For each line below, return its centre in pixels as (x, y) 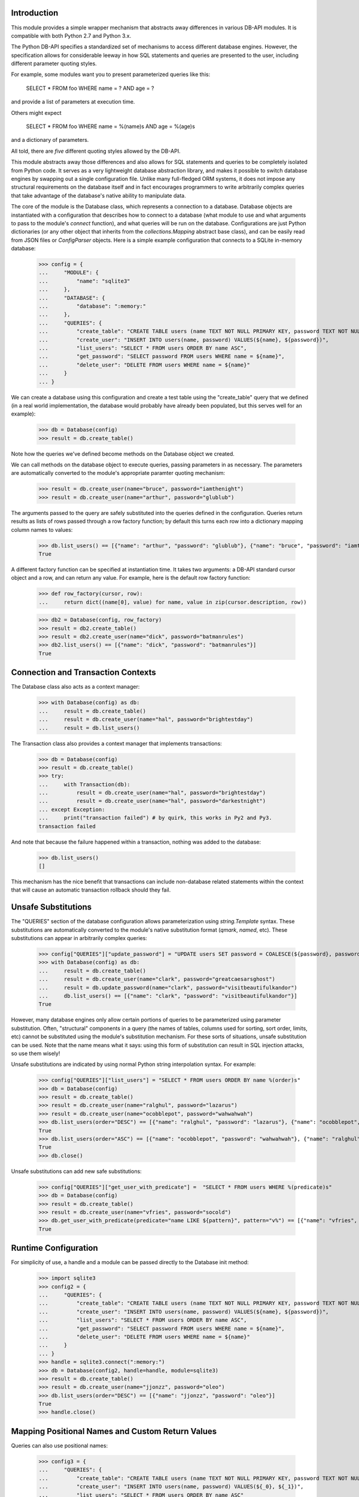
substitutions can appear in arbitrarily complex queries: (79, 938)
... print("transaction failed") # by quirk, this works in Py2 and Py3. (155, 818)
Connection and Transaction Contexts (84, 673)
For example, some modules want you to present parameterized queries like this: (111, 74)
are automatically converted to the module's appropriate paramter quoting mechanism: (118, 473)
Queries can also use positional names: (59, 1446)
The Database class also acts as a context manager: (75, 687)
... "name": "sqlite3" (85, 281)
